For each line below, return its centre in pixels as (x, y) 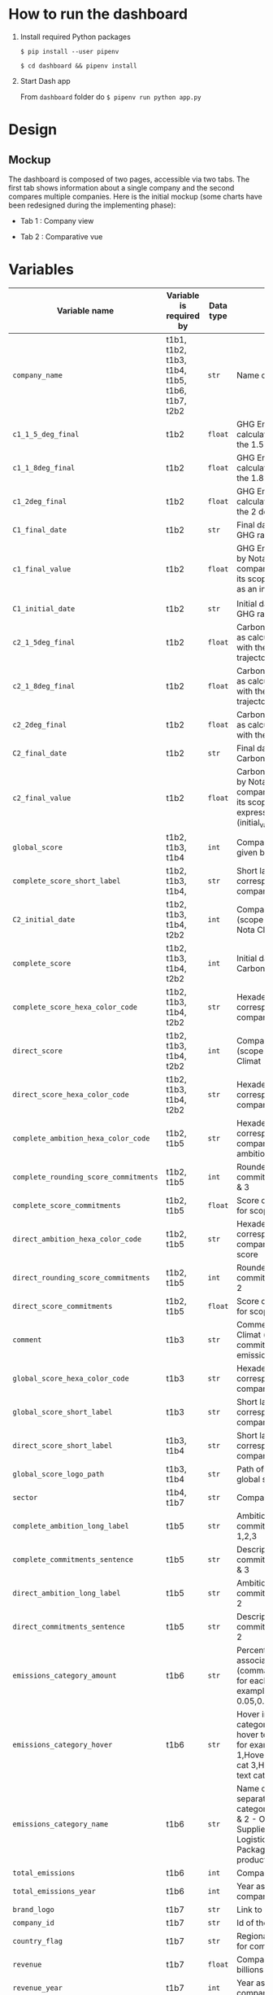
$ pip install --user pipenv (69, 51)
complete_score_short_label (67, 881)
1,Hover (252, 1755)
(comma (253, 1671)
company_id (33, 1923)
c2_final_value (42, 798)
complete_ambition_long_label (71, 1526)
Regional (253, 1936)
